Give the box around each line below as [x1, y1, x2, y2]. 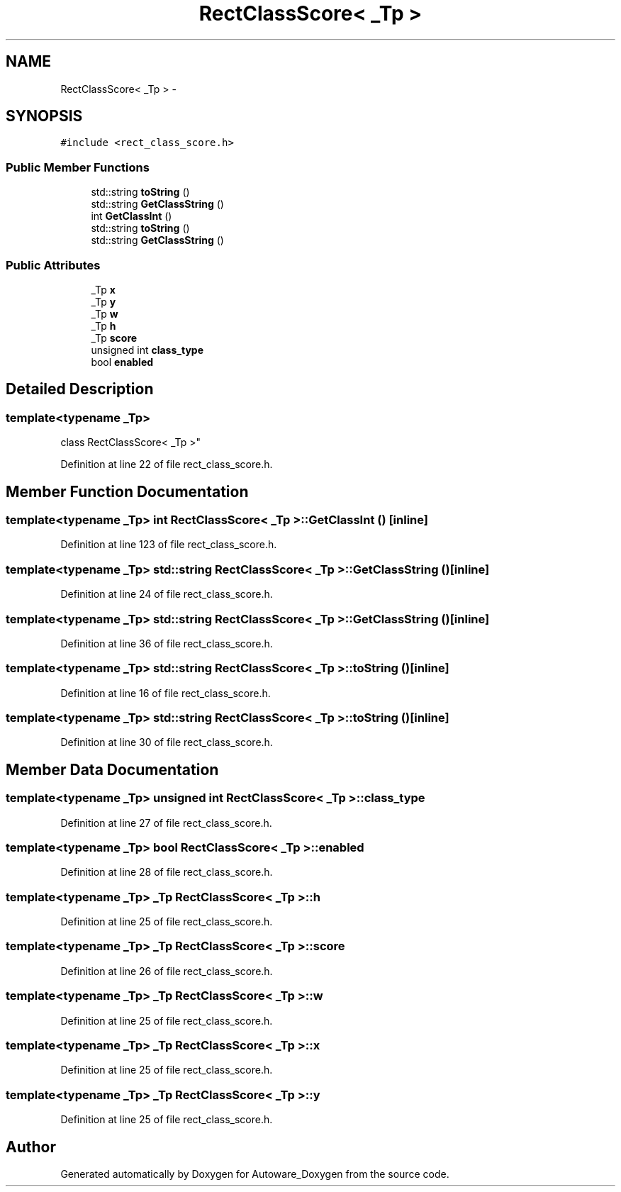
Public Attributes [6, 257, 101, 272]
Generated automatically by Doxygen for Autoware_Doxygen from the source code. [60, 1167, 449, 1180]
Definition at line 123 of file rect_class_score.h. [60, 538, 277, 551]
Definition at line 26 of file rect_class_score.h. [60, 964, 273, 977]
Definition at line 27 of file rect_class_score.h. [60, 816, 272, 829]
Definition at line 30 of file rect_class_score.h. [60, 736, 273, 749]
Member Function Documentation [6, 482, 249, 501]
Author [6, 1137, 56, 1156]
